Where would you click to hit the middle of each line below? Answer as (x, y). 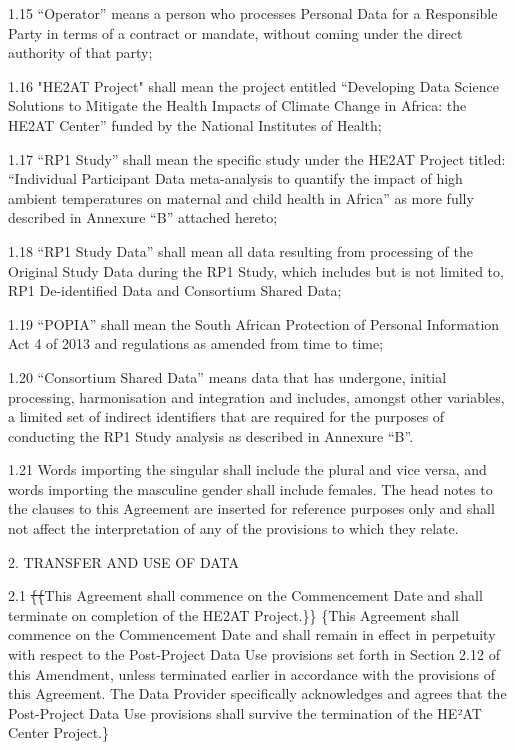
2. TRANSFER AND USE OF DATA (124, 561)
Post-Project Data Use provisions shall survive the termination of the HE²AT (245, 712)
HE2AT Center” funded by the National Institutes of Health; (195, 124)
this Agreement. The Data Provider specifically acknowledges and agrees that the (257, 693)
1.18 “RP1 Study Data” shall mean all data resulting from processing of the (240, 250)
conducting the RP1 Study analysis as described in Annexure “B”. (211, 435)
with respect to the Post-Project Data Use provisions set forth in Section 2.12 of (254, 654)
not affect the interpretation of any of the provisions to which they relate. (233, 528)
